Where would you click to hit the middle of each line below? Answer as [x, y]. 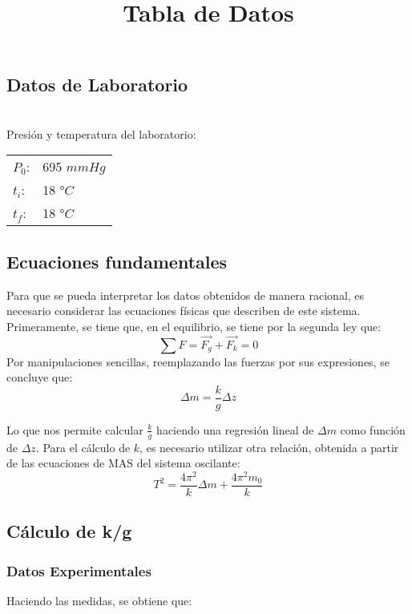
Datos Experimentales [79, 570]
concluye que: [40, 377]
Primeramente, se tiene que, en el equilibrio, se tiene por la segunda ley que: [194, 326]
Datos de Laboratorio [97, 85]
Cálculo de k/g [69, 531]
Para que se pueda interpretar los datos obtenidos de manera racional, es [186, 295]
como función [373, 429]
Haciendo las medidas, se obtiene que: [99, 600]
